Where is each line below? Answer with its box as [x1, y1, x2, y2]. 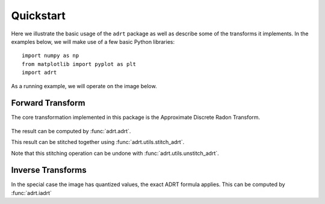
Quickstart [11, 9, 66, 22]
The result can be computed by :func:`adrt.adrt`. [11, 127, 131, 134]
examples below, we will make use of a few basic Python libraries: [11, 38, 175, 45]
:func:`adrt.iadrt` [11, 189, 52, 196]
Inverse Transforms [11, 165, 87, 175]
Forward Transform [11, 98, 85, 108]
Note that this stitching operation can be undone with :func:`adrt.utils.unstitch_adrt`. [11, 149, 219, 157]
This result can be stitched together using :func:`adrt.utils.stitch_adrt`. [11, 139, 185, 146]
